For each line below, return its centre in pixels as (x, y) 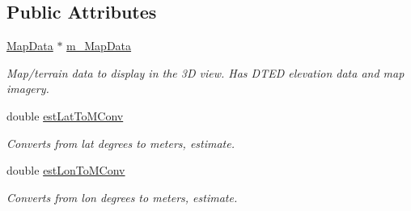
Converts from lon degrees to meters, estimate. (122, 197)
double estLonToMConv (66, 170)
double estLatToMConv (65, 115)
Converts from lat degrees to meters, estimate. (121, 143)
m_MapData (99, 46)
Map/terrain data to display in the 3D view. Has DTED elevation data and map (205, 72)
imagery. (28, 89)
